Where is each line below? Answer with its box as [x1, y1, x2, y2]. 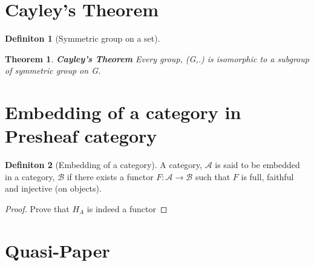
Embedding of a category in [5, 100, 241, 125]
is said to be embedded [215, 158, 300, 171]
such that [195, 170, 231, 183]
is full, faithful [241, 170, 294, 183]
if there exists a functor [67, 170, 154, 183]
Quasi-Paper [5, 238, 110, 262]
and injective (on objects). [5, 182, 102, 195]
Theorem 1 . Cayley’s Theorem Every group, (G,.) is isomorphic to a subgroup [5, 52, 309, 65]
